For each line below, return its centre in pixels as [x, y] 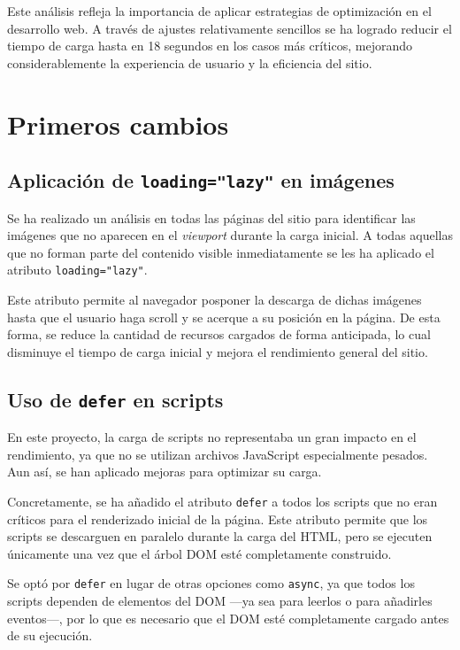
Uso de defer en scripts [115, 399]
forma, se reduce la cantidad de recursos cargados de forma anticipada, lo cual [219, 334]
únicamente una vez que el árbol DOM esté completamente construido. [199, 553]
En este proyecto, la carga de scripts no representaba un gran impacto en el [212, 437]
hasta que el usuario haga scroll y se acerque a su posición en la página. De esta [224, 317]
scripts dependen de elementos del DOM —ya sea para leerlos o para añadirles [220, 600]
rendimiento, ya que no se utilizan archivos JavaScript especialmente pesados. [218, 454]
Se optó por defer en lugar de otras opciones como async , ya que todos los [211, 583]
